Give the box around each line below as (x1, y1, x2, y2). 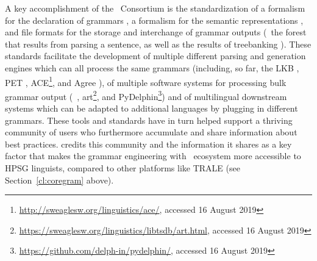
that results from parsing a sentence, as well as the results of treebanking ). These (5, 37, 312, 50)
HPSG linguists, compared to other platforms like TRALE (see (5, 162, 240, 174)
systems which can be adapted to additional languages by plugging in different (5, 102, 298, 115)
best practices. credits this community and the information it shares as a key (5, 137, 292, 150)
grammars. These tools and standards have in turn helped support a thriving (5, 113, 293, 126)
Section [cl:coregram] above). (5, 173, 114, 186)
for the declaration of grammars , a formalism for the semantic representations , (5, 13, 304, 26)
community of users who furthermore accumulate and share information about (5, 126, 297, 138)
